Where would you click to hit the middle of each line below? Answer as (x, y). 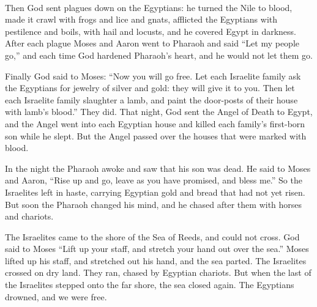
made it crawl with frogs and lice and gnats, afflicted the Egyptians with (141, 19)
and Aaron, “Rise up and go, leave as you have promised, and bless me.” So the (154, 180)
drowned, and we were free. (56, 296)
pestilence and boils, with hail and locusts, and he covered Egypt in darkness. (151, 31)
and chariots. (29, 216)
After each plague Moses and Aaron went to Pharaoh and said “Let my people (152, 43)
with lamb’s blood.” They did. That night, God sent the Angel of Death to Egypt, (159, 112)
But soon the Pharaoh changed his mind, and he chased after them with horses (154, 204)
